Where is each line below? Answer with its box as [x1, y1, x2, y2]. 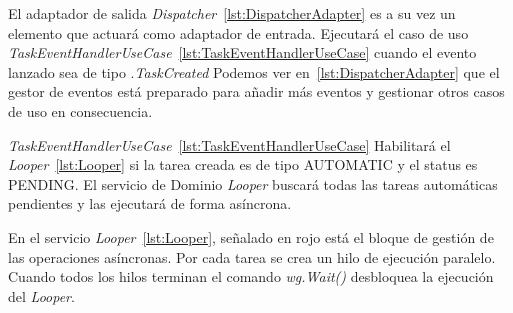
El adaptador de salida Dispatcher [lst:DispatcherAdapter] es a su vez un [8, 3, 456, 23]
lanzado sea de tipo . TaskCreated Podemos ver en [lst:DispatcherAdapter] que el [8, 61, 500, 82]
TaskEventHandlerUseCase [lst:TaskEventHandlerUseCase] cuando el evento [8, 42, 477, 63]
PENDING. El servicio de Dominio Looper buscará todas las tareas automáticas [8, 173, 498, 194]
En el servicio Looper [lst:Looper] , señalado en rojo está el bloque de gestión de [8, 226, 494, 247]
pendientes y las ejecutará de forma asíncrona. [8, 193, 292, 214]
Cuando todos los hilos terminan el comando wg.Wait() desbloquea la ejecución [8, 266, 494, 287]
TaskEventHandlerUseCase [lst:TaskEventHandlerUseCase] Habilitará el [8, 134, 451, 155]
